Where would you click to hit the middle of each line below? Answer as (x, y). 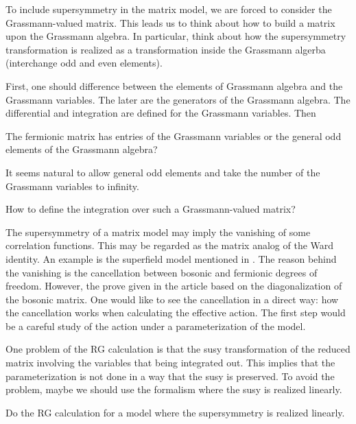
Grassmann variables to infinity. (72, 186)
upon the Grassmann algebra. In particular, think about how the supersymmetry (176, 36)
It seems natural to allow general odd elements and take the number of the (163, 172)
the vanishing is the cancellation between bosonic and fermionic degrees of (162, 272)
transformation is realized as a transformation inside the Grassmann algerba (166, 49)
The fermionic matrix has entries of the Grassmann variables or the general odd (174, 136)
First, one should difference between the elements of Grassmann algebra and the (174, 85)
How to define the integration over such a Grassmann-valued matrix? (151, 209)
